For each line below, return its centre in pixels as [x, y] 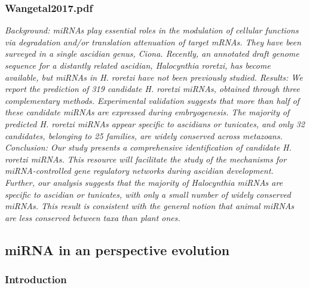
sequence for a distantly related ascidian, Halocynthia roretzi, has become [138, 65]
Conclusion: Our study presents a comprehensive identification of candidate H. [148, 147]
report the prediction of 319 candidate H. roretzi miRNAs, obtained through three [152, 89]
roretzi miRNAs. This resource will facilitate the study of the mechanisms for [146, 159]
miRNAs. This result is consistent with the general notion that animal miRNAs [150, 206]
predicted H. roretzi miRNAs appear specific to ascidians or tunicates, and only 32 [155, 123]
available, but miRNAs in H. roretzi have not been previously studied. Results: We [154, 77]
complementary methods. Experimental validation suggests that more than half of [152, 100]
